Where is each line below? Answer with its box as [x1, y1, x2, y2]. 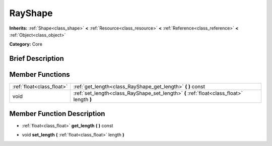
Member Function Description [9, 109, 105, 118]
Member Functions [9, 70, 70, 79]
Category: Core [9, 41, 43, 47]
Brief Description [9, 54, 64, 63]
